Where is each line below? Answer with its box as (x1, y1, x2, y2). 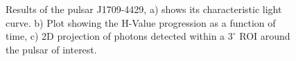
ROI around (239, 29, 290, 43)
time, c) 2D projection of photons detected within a (6, 29, 225, 43)
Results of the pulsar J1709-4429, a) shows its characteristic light (6, 2, 282, 16)
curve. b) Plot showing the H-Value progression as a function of (6, 15, 276, 29)
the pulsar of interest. (6, 42, 97, 56)
